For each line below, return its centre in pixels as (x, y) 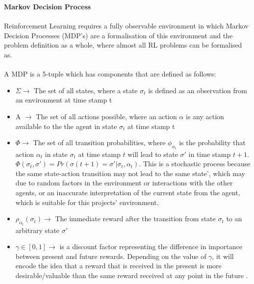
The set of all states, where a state (86, 90)
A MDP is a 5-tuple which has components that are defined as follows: (110, 74)
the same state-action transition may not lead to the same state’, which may (130, 173)
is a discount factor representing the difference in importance (151, 246)
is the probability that (212, 142)
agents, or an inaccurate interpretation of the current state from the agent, (128, 192)
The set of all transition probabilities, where (99, 142)
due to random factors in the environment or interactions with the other (124, 183)
